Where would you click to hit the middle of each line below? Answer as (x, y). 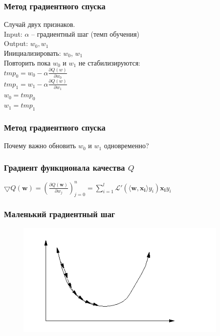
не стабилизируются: (109, 62)
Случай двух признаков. (40, 24)
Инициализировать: (33, 53)
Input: (13, 34)
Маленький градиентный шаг (60, 214)
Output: (16, 43)
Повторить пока (27, 62)
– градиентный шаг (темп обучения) (86, 34)
